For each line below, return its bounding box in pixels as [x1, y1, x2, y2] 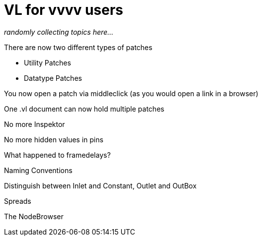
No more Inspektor [4, 120, 65, 128]
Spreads [4, 196, 31, 205]
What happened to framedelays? [4, 150, 111, 159]
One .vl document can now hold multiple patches [4, 104, 165, 113]
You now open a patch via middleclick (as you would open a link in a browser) [4, 89, 259, 98]
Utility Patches [24, 58, 71, 67]
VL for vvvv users [4, 1, 123, 18]
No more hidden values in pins [4, 135, 103, 144]
